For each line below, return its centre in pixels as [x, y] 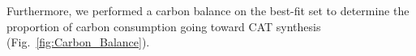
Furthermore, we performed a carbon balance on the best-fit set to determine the [208, 10]
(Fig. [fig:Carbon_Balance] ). [78, 42]
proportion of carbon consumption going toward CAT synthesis [164, 26]
